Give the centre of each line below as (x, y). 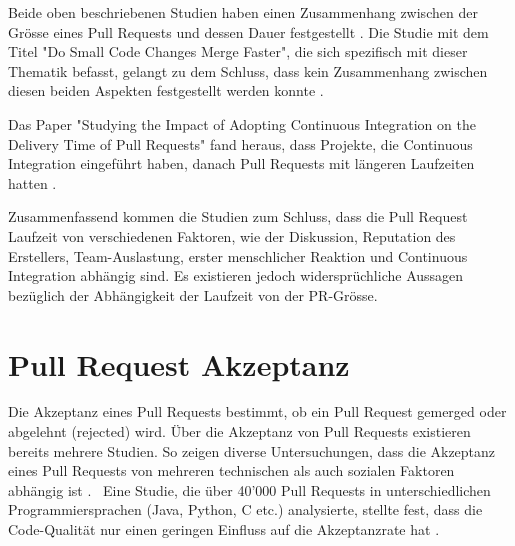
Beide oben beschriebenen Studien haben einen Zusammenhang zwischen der (243, 12)
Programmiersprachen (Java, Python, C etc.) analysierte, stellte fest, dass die (245, 509)
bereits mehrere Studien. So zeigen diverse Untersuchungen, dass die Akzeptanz (252, 450)
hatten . (32, 182)
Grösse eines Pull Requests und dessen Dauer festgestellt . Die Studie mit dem (248, 31)
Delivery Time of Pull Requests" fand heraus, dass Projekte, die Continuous (240, 143)
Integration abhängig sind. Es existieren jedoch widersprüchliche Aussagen (236, 275)
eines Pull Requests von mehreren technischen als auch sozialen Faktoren (231, 470)
